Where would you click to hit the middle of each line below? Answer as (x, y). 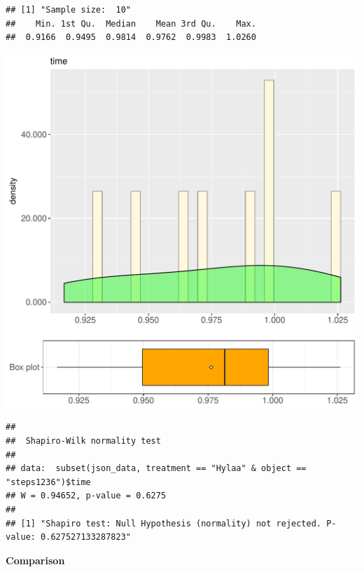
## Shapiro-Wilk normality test (83, 441)
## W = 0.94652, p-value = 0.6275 (86, 496)
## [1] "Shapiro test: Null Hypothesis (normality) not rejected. (164, 523)
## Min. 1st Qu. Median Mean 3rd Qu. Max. (131, 23)
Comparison (35, 560)
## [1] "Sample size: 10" (68, 10)
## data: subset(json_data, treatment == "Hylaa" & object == (156, 469)
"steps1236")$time (48, 482)
